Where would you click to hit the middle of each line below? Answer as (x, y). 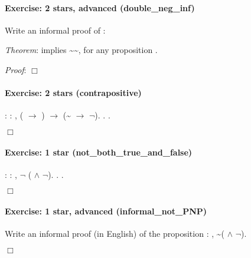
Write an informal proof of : (55, 30)
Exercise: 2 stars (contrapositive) (73, 93)
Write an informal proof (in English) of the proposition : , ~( (115, 234)
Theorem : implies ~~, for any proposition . (81, 50)
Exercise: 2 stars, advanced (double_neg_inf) (100, 7)
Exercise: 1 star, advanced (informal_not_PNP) (106, 211)
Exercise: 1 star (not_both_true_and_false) (99, 152)
